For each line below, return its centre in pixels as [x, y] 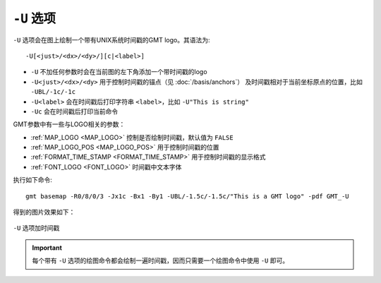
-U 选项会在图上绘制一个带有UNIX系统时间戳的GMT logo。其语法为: [111, 40]
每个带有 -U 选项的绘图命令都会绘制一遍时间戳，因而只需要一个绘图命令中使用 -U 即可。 [161, 260]
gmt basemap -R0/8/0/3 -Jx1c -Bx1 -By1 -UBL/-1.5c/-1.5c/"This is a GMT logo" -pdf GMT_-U [187, 196]
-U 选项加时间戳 [36, 228]
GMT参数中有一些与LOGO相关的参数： [69, 124]
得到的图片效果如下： [44, 212]
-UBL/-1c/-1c [53, 92]
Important [47, 248]
